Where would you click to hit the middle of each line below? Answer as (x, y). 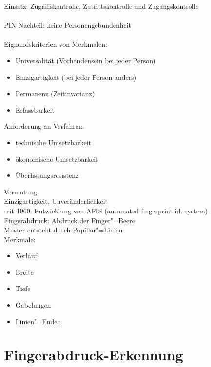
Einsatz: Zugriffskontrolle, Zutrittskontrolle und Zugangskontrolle (101, 6)
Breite (24, 272)
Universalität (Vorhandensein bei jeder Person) (86, 60)
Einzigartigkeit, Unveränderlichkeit (56, 201)
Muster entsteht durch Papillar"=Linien (63, 230)
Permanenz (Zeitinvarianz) (55, 93)
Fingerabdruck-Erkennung (94, 355)
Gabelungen (33, 305)
